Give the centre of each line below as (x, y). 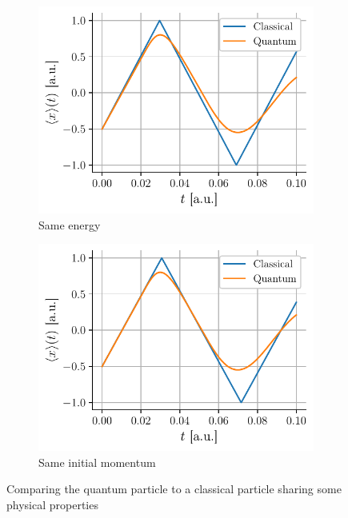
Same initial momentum (97, 462)
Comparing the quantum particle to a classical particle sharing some (174, 489)
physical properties (52, 504)
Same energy (70, 224)
